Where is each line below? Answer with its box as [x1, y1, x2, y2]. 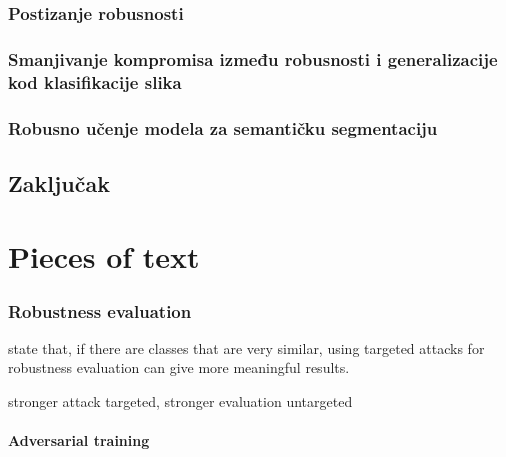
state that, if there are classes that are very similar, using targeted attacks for [8, 337, 485, 358]
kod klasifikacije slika [8, 69, 182, 94]
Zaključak [8, 167, 110, 198]
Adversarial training [8, 430, 150, 451]
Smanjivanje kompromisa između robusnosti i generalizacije [8, 46, 498, 71]
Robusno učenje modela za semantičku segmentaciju [8, 115, 438, 140]
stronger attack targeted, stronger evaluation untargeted [8, 391, 353, 412]
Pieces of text [8, 236, 200, 277]
